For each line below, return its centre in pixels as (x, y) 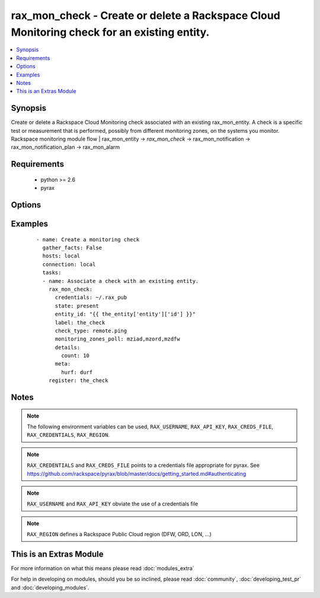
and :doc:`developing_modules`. (50, 587)
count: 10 (76, 356)
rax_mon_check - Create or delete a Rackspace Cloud (146, 15)
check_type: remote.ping (91, 330)
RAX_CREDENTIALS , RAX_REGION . (68, 435)
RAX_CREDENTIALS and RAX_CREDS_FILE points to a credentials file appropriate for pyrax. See (143, 465)
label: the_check (80, 322)
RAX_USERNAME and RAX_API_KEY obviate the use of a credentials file (113, 504)
